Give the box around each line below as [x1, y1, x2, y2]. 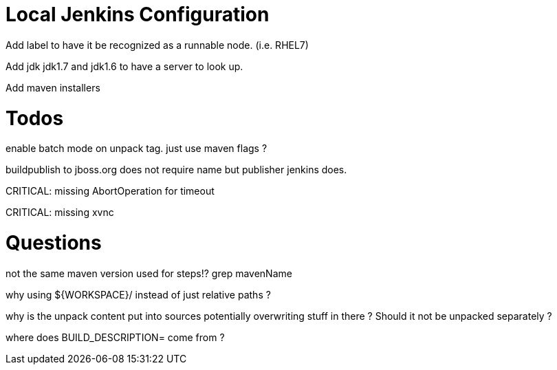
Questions [6, 231, 102, 254]
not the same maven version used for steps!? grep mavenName [6, 267, 292, 279]
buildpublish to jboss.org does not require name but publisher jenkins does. [6, 164, 347, 176]
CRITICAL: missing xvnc [6, 206, 114, 219]
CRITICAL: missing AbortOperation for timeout [6, 185, 215, 197]
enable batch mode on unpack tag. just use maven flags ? [6, 142, 267, 155]
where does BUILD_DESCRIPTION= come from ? [6, 331, 225, 343]
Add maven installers [6, 81, 100, 94]
